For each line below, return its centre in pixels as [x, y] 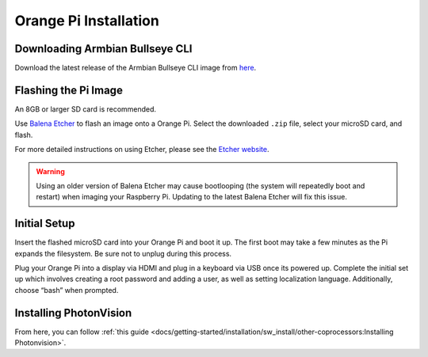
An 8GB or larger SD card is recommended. [86, 109]
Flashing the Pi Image [69, 90]
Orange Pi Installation [87, 21]
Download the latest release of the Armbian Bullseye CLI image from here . [136, 68]
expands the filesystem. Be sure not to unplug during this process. [123, 253]
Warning [50, 171]
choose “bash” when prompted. [67, 290]
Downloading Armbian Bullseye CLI [103, 49]
